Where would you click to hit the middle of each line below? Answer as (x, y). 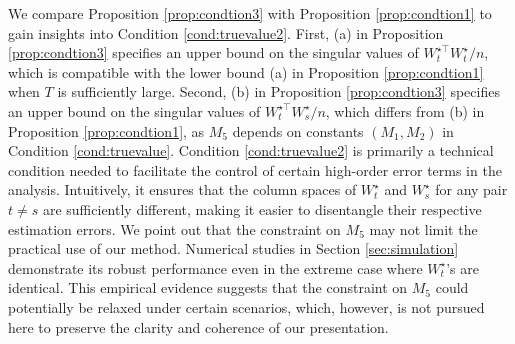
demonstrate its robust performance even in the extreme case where (215, 267)
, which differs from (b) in (405, 110)
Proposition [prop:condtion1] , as (106, 130)
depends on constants (298, 130)
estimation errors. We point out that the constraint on (174, 228)
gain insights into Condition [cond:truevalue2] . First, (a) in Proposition (226, 32)
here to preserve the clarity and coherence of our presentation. (198, 326)
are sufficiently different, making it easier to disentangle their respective (262, 208)
